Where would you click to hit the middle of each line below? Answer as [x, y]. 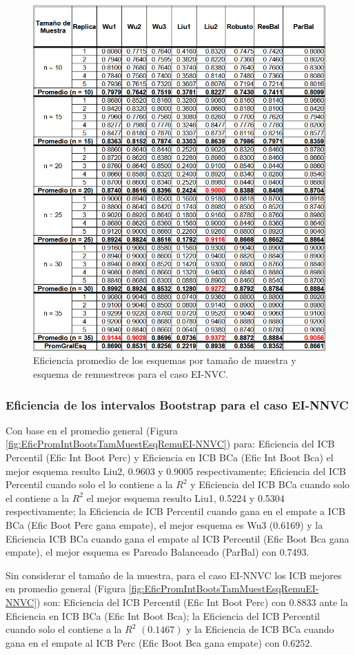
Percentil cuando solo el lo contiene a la [89, 484]
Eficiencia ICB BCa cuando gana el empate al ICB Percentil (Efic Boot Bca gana [177, 538]
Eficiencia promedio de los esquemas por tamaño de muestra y [165, 360]
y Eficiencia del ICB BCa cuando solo [270, 484]
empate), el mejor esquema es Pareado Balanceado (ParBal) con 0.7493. [158, 552]
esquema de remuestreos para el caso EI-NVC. [131, 374]
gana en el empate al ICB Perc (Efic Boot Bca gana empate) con [143, 642]
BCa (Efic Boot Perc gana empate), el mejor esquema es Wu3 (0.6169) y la [164, 525]
